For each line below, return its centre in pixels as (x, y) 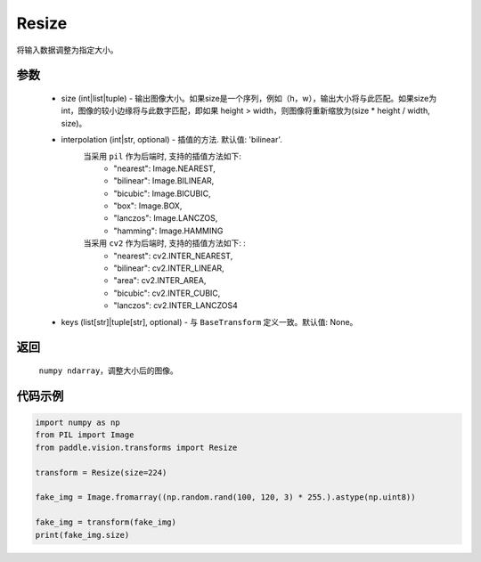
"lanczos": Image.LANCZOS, (166, 218)
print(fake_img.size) (82, 535)
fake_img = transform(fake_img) (106, 522)
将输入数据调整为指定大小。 (67, 50)
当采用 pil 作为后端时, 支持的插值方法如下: (163, 156)
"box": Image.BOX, (148, 206)
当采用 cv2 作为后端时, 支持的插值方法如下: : (165, 243)
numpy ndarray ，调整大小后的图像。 (108, 371)
